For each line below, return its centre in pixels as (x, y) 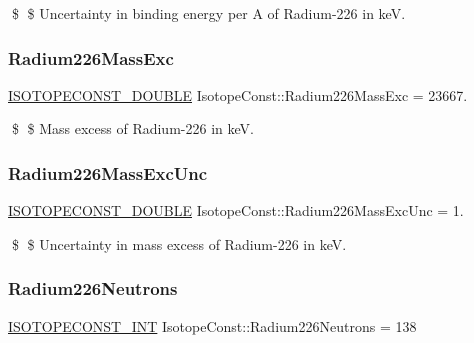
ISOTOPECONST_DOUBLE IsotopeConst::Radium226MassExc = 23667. (238, 94)
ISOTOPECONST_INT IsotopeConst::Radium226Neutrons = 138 (212, 325)
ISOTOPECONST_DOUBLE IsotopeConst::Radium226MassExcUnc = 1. (236, 210)
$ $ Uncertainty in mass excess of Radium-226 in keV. (179, 243)
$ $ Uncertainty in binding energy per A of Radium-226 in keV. (208, 13)
